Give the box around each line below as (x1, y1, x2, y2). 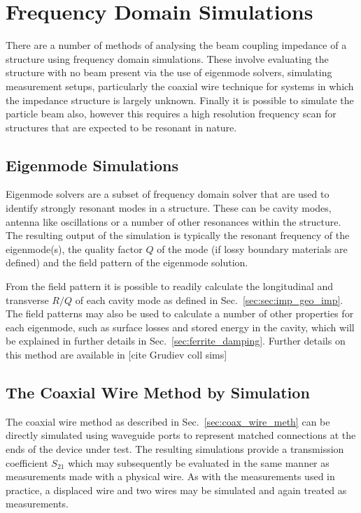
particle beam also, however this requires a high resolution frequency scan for (6, 106, 337, 121)
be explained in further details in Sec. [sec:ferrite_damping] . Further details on (6, 333, 346, 348)
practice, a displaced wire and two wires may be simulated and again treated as (6, 482, 347, 497)
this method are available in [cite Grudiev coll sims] (6, 347, 227, 362)
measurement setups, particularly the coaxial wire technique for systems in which (6, 78, 354, 93)
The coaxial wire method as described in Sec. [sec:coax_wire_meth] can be (6, 414, 330, 428)
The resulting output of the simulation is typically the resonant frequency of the (6, 228, 350, 243)
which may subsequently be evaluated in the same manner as (68, 455, 330, 470)
